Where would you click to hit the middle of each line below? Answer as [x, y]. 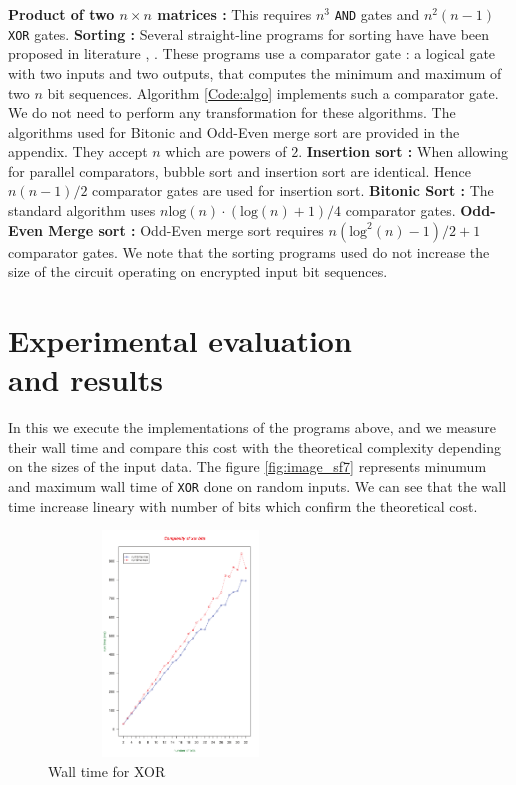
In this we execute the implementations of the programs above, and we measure [252, 427]
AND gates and [377, 14]
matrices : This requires [234, 14]
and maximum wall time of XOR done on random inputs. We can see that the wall [257, 485]
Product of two [61, 14]
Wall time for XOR [107, 770]
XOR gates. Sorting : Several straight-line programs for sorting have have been [249, 33]
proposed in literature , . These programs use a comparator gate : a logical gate [252, 53]
